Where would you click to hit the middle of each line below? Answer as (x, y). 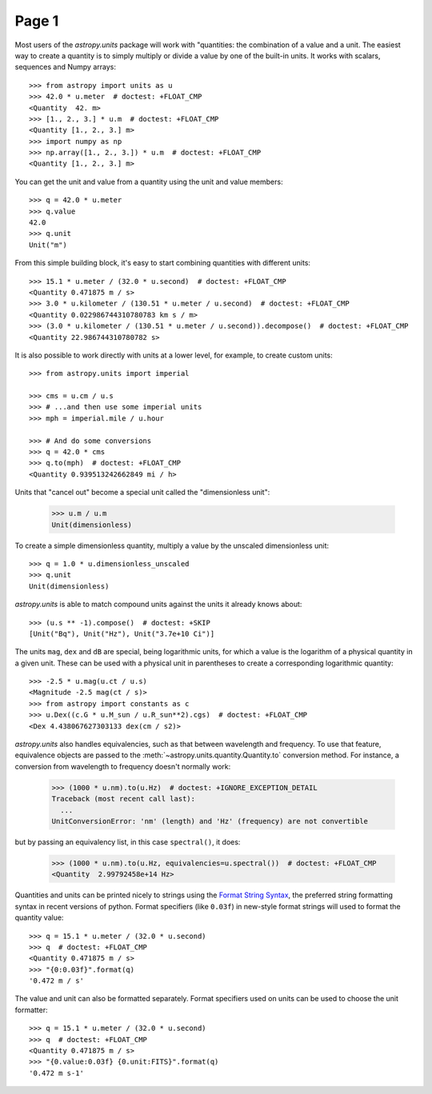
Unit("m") (48, 245)
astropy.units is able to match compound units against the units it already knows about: (158, 605)
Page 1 (37, 21)
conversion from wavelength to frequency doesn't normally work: (123, 766)
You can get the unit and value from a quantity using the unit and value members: (149, 182)
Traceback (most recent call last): (124, 799)
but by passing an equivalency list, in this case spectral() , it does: (128, 842)
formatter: (31, 1010)
